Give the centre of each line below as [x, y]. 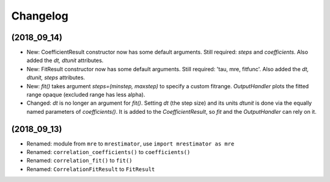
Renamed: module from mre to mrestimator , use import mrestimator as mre [130, 144]
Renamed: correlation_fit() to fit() [79, 161]
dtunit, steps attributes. [56, 78]
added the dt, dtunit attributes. [65, 60]
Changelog [40, 16]
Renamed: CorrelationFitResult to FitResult [91, 169]
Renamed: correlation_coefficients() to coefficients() [108, 152]
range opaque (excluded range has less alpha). [86, 95]
